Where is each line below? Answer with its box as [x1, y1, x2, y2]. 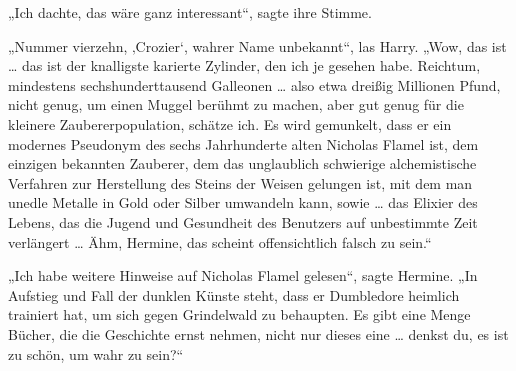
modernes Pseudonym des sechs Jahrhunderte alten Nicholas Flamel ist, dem [8, 133, 479, 154]
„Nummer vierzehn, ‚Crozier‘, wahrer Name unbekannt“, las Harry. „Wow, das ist [8, 35, 507, 56]
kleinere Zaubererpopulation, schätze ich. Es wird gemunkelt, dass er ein [8, 113, 452, 134]
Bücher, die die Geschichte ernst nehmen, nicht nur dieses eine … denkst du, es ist [8, 323, 509, 344]
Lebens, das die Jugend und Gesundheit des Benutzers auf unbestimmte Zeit [8, 211, 478, 232]
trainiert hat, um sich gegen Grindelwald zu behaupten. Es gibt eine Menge [8, 304, 471, 325]
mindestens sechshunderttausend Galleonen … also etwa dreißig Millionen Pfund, [8, 74, 501, 95]
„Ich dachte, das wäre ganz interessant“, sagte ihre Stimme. [8, 2, 372, 22]
